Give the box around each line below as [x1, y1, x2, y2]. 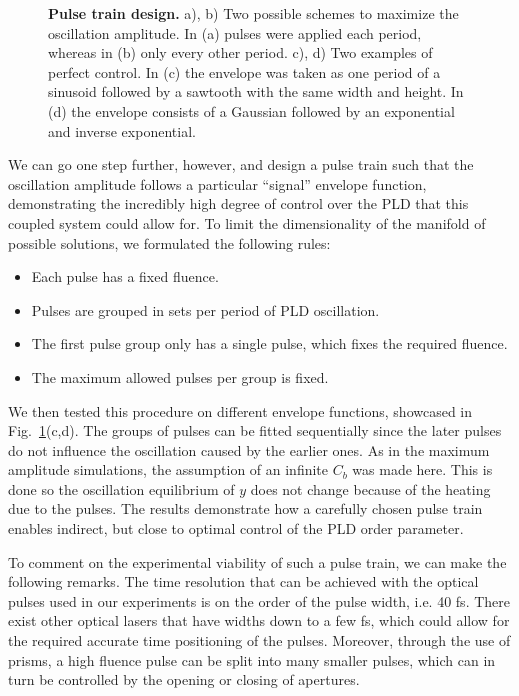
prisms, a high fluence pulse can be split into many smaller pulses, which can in [8, 649, 496, 670]
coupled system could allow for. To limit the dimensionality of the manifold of [8, 212, 486, 233]
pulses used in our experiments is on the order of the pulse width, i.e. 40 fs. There [8, 590, 510, 611]
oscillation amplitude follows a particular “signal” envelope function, [8, 173, 427, 194]
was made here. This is [352, 459, 493, 480]
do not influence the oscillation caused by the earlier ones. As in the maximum [8, 439, 490, 460]
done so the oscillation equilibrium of [8, 478, 235, 499]
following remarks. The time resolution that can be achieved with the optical [8, 571, 479, 592]
